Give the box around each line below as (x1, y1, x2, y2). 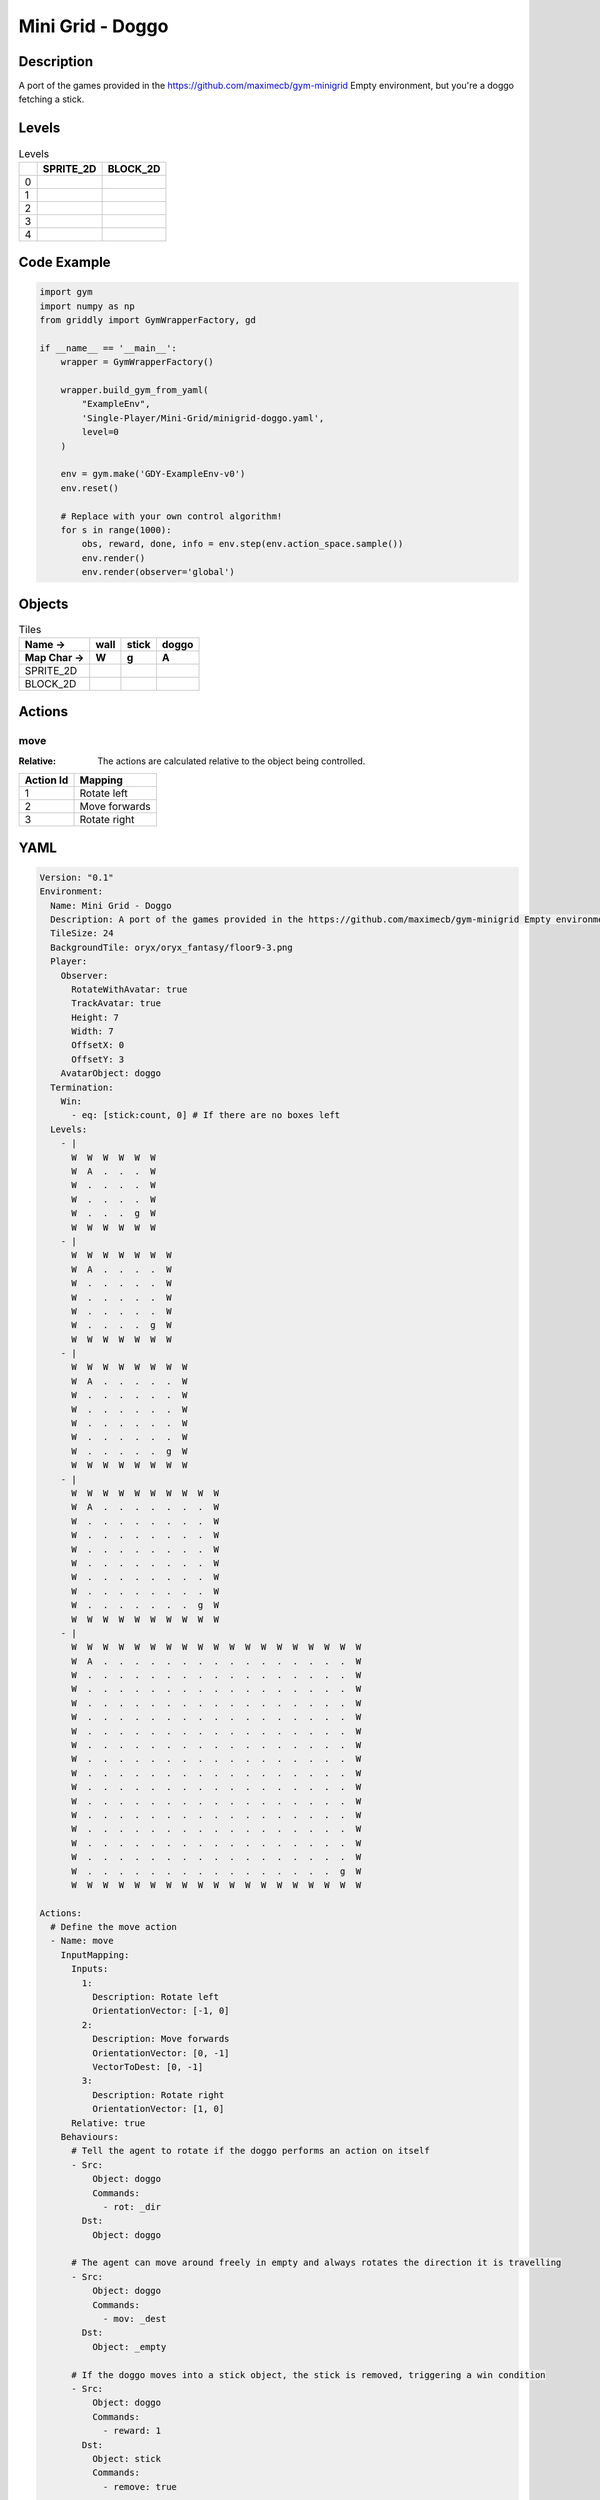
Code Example (18, 254, 111, 271)
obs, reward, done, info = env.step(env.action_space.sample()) (81, 538, 404, 550)
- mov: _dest (102, 2313, 167, 2325)
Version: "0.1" (39, 871, 114, 883)
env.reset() (60, 482, 120, 494)
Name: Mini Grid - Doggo (50, 900, 172, 911)
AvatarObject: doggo (60, 1068, 162, 1079)
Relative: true (71, 2117, 146, 2129)
